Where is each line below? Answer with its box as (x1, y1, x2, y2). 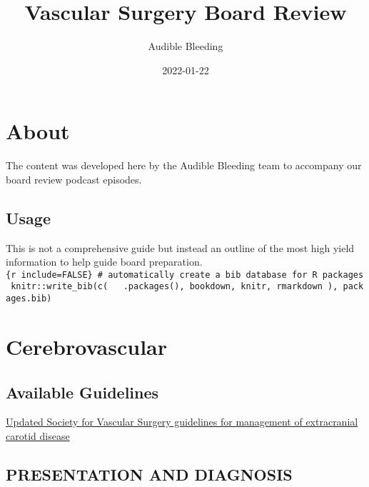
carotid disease (6, 428, 70, 443)
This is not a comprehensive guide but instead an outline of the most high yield (6, 240, 355, 255)
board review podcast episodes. (6, 171, 142, 186)
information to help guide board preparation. (6, 254, 203, 269)
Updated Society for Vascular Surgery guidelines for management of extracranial (6, 414, 358, 429)
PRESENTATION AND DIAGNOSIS (6, 463, 293, 485)
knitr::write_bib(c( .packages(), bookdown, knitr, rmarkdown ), (11, 281, 338, 292)
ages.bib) (6, 293, 52, 304)
